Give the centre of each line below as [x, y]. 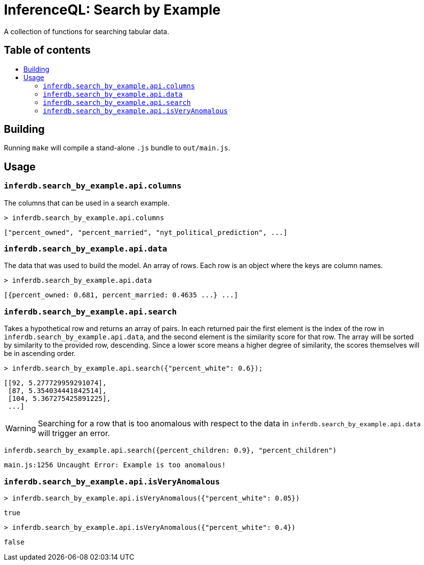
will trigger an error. [74, 433]
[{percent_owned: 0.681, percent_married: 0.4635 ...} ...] [121, 295]
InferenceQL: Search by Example [112, 10]
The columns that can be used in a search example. [87, 203]
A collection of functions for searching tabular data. [87, 31]
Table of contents [47, 50]
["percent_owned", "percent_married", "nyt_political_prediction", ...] [146, 232]
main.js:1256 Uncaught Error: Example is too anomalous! [115, 465]
